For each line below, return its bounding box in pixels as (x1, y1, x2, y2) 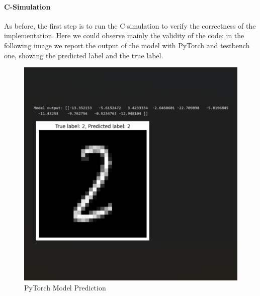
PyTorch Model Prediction (24, 282, 106, 292)
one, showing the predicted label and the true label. (4, 50, 163, 60)
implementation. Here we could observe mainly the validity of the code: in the (4, 30, 244, 41)
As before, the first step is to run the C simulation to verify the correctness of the (4, 20, 256, 31)
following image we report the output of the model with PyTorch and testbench (4, 40, 250, 50)
